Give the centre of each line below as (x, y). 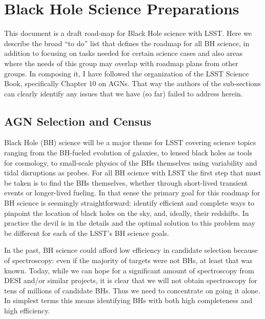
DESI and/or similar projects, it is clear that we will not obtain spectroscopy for (131, 280)
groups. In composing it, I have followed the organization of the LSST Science (127, 73)
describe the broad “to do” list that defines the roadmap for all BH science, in (127, 43)
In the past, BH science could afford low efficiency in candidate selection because (131, 250)
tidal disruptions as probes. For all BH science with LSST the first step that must (133, 173)
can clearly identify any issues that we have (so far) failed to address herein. (124, 93)
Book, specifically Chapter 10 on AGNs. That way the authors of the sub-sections (132, 83)
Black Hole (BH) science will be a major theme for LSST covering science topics (130, 142)
